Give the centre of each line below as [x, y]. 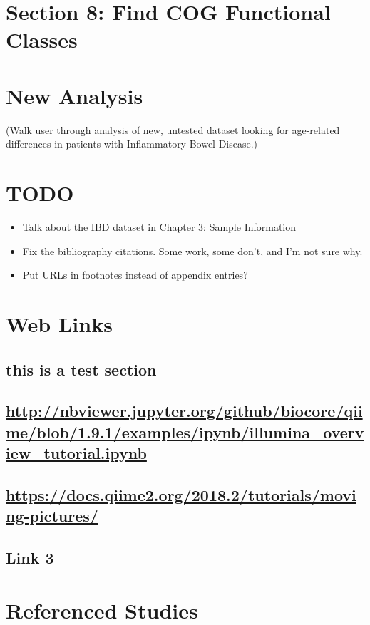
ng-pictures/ [52, 516]
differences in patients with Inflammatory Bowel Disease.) [132, 144]
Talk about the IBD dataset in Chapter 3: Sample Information [159, 227]
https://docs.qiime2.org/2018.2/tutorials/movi [181, 494]
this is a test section [81, 369]
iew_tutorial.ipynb [76, 453]
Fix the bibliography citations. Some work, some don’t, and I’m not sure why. [192, 250]
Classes [42, 40]
